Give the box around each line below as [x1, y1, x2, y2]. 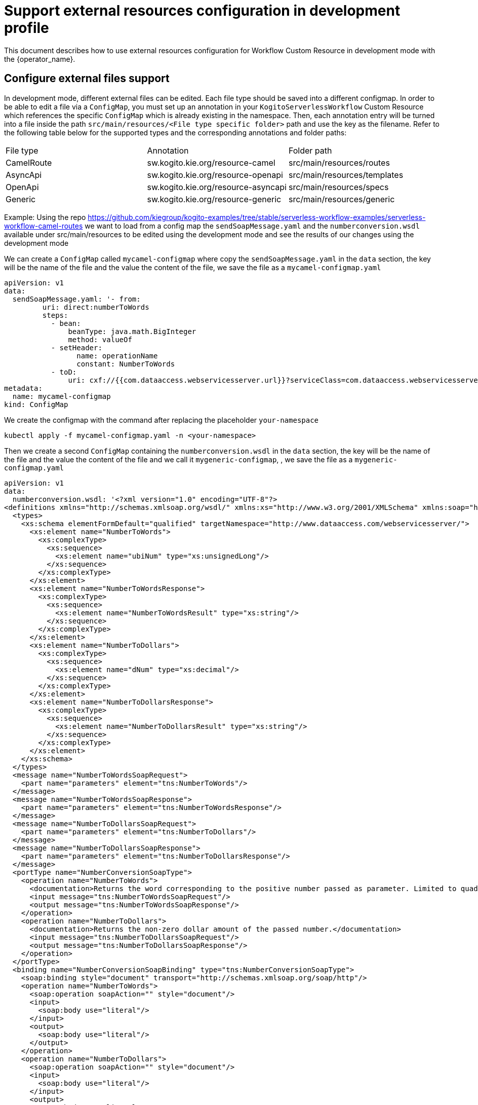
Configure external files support [4, 72, 170, 85]
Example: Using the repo [4, 212, 86, 222]
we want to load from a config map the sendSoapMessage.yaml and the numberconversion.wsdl [85, 221, 420, 230]
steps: [42, 311, 68, 319]
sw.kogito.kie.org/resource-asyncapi [147, 181, 287, 192]
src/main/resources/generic [288, 194, 395, 204]
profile [4, 19, 49, 36]
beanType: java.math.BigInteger [68, 327, 196, 336]
